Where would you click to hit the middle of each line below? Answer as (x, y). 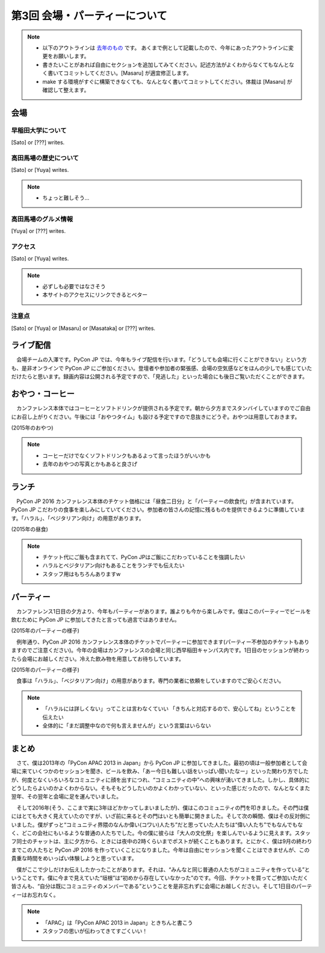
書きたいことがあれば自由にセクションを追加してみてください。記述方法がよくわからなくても (158, 65)
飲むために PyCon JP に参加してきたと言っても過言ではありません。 (95, 620)
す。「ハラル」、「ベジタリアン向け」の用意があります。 (78, 518)
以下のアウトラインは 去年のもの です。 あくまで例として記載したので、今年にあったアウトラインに (166, 48)
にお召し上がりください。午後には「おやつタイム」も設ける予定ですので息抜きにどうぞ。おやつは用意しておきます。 (156, 417)
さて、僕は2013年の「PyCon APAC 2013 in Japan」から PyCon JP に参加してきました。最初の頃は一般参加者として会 (162, 762)
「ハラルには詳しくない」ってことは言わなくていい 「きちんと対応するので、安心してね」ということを (169, 709)
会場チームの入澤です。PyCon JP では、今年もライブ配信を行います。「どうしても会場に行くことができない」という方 (161, 359)
